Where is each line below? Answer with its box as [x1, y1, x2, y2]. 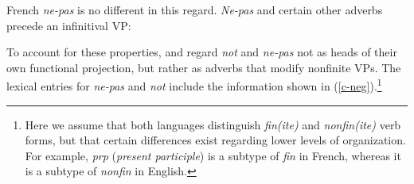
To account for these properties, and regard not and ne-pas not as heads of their [6, 44, 397, 60]
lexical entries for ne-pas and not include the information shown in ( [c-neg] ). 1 [6, 75, 382, 94]
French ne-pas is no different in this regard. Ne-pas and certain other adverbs [6, 2, 383, 17]
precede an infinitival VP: [6, 17, 131, 33]
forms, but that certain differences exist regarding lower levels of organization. [25, 132, 406, 148]
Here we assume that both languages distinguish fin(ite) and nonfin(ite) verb [25, 116, 401, 132]
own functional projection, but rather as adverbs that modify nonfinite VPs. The [6, 59, 401, 75]
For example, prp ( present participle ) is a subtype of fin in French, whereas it [25, 147, 401, 163]
